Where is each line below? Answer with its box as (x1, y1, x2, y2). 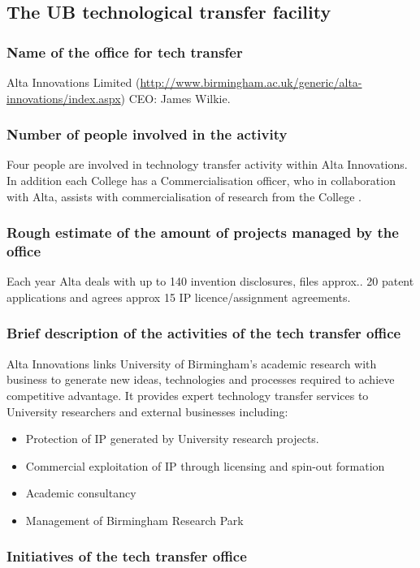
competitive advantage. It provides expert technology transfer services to (6, 386, 369, 403)
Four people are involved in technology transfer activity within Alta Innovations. (6, 156, 408, 173)
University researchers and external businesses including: (6, 402, 288, 420)
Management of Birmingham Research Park (25, 511, 244, 528)
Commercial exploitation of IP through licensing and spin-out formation (25, 457, 385, 474)
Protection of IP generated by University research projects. (25, 430, 319, 447)
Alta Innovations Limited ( (6, 74, 141, 90)
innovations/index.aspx (6, 89, 121, 106)
